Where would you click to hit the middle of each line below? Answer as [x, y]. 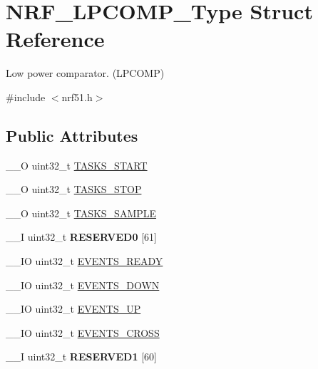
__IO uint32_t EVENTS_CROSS [83, 332]
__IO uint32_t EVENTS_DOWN [83, 285]
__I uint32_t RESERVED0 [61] [81, 237]
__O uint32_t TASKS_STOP [74, 189]
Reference [55, 39]
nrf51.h [77, 97]
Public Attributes [72, 135]
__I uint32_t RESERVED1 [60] [81, 357]
